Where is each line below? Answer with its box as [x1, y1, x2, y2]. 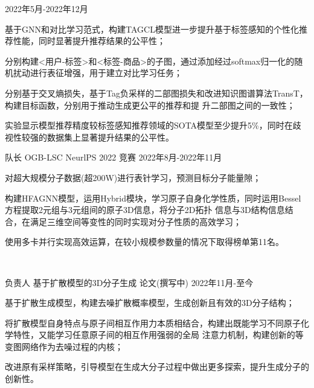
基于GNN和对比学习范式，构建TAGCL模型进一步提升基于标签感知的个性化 [5, 22, 299, 35]
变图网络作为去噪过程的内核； [5, 340, 123, 352]
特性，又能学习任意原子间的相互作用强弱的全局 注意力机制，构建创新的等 [13, 328, 304, 341]
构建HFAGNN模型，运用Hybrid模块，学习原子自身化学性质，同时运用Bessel [5, 191, 301, 204]
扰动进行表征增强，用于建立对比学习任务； [13, 66, 182, 79]
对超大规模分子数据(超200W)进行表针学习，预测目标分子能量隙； [5, 171, 261, 183]
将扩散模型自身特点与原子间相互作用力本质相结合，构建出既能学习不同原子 [5, 316, 301, 329]
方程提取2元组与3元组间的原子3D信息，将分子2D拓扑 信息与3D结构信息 [5, 203, 285, 216]
